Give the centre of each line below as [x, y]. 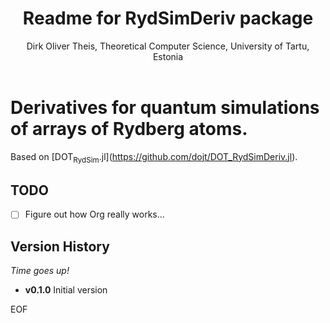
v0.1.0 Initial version [66, 290]
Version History [60, 246]
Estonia [168, 56]
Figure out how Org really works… [94, 214]
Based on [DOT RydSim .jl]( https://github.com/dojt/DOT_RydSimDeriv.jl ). [154, 157]
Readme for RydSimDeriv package [168, 18]
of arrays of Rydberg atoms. [129, 128]
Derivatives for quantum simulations [165, 107]
